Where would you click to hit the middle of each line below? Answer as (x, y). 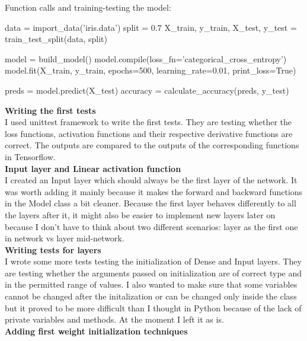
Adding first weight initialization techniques (96, 331)
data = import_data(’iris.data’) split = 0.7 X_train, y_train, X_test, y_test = (151, 27)
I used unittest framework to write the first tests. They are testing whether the (148, 122)
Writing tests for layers (53, 249)
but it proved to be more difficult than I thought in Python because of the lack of (153, 307)
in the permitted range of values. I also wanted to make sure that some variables (151, 284)
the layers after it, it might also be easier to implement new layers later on (140, 214)
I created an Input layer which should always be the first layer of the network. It (151, 180)
